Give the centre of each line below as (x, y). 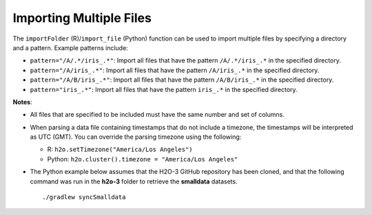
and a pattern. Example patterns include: (71, 47)
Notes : (22, 102)
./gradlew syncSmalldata (84, 197)
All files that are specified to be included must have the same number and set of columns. (157, 115)
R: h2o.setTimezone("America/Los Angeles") (120, 149)
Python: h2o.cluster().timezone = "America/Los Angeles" (143, 159)
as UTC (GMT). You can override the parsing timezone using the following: (136, 137)
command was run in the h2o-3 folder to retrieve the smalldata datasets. (134, 181)
